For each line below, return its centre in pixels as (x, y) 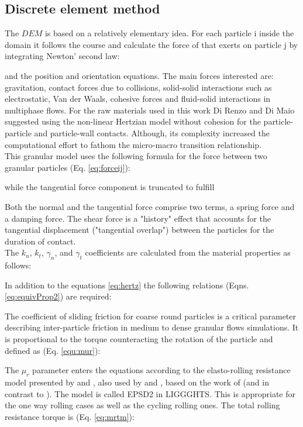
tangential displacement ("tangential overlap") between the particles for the (140, 230)
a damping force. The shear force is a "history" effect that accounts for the (138, 218)
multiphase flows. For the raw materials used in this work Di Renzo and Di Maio (150, 110)
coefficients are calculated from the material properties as (188, 252)
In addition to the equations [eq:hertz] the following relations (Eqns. (127, 285)
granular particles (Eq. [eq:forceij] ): (68, 167)
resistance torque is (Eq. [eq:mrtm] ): (70, 416)
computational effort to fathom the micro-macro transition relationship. (133, 144)
